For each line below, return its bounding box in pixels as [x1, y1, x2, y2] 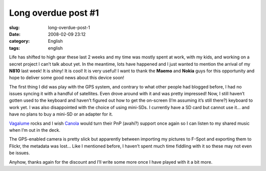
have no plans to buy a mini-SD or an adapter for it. [9, 111, 113, 117]
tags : [9, 45, 20, 51]
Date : [9, 31, 21, 37]
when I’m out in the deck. [9, 127, 61, 133]
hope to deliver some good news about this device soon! [9, 75, 125, 81]
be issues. [9, 150, 30, 156]
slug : [9, 25, 20, 30]
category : [9, 38, 30, 44]
